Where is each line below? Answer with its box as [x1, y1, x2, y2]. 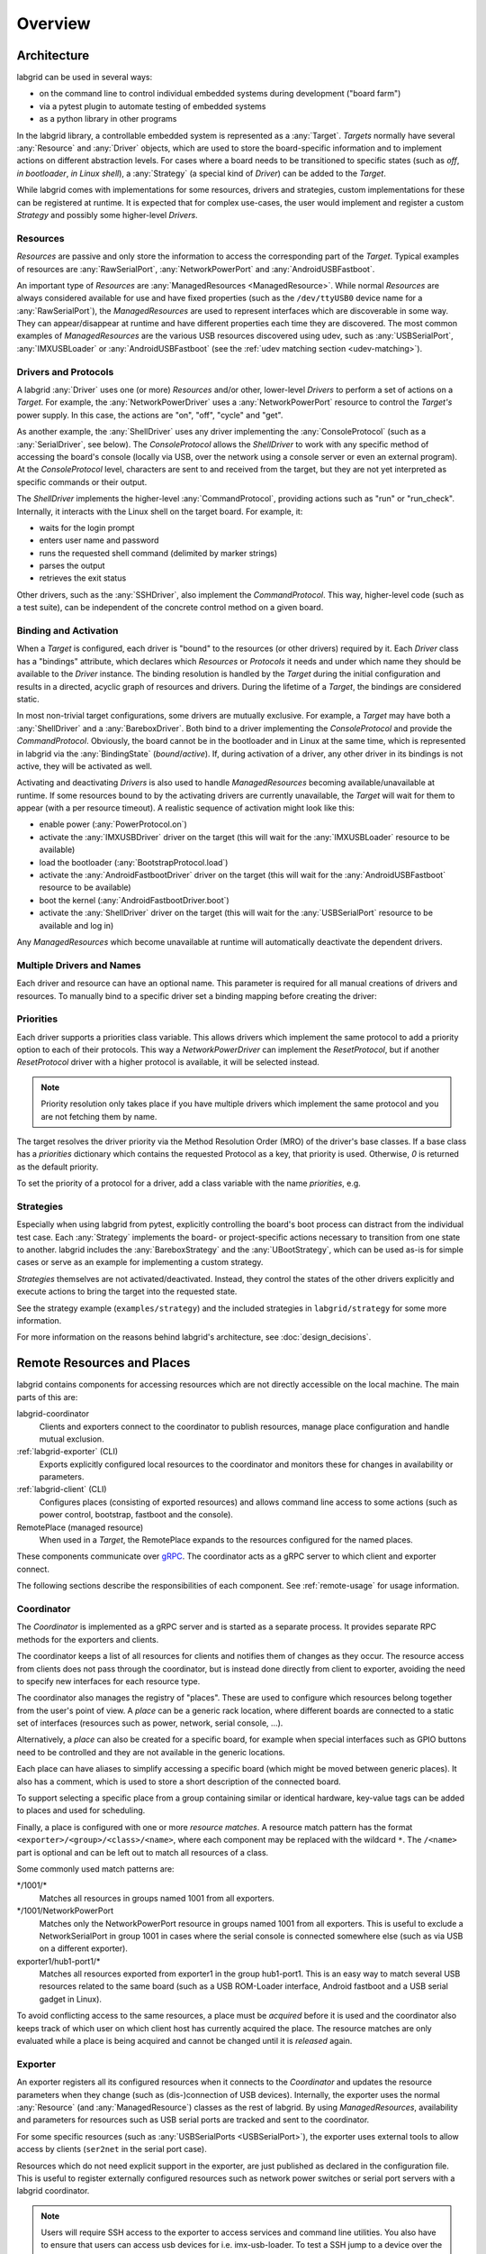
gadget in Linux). [39, 1993, 103, 2004]
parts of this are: [16, 1391, 78, 1402]
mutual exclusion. [39, 1434, 104, 1444]
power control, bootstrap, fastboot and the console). [39, 1509, 234, 1520]
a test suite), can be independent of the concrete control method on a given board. [16, 602, 324, 613]
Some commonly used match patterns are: [16, 1863, 175, 1874]
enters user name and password [39, 535, 159, 545]
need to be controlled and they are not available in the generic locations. [16, 1746, 285, 1757]
